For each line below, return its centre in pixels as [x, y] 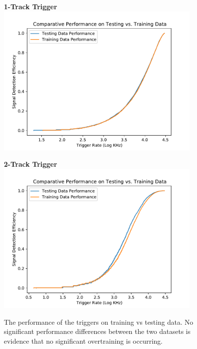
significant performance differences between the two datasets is [97, 331]
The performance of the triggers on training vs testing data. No [98, 322]
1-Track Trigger [31, 6]
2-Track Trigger [31, 164]
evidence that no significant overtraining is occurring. [83, 340]
